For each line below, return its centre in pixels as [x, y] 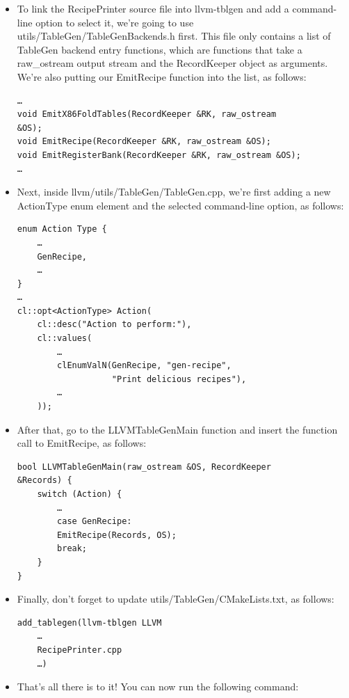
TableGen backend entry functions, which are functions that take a [160, 49]
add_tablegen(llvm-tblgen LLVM [89, 622]
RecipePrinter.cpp [80, 650]
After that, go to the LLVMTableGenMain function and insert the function [177, 429]
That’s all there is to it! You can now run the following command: [158, 687]
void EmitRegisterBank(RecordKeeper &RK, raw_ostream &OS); [159, 155]
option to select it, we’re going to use [115, 22]
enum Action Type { [62, 229]
